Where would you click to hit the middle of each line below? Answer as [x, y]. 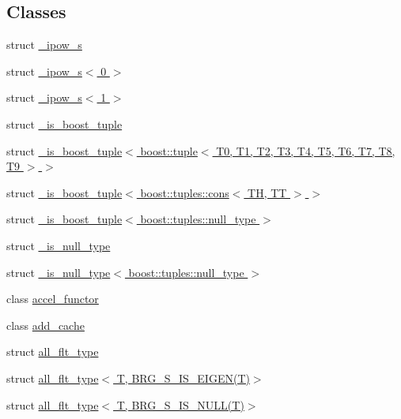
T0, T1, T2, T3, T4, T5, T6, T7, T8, [306, 150]
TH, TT [267, 192]
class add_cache [45, 325]
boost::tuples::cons [185, 192]
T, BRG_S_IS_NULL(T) [180, 404]
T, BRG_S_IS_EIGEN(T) [183, 378]
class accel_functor [53, 299]
